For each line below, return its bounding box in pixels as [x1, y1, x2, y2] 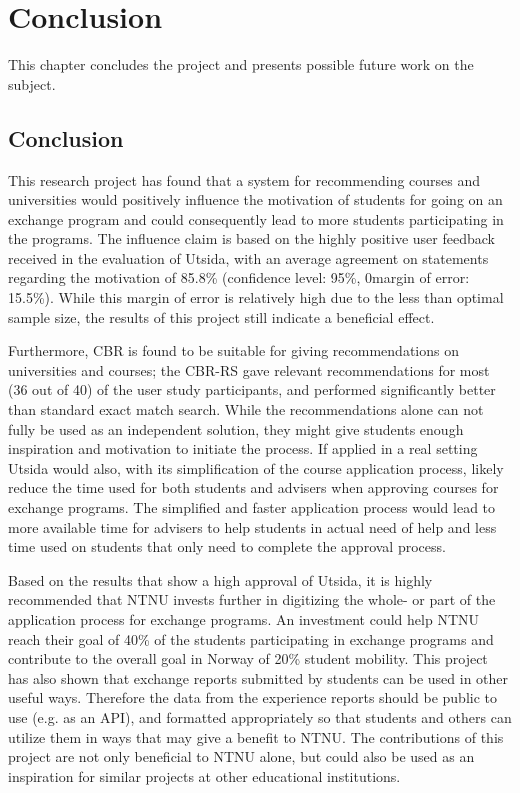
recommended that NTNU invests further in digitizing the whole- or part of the [8, 589, 496, 610]
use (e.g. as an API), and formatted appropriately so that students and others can [8, 706, 512, 727]
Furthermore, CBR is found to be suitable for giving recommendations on [8, 340, 459, 361]
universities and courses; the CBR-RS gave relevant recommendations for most [8, 359, 490, 380]
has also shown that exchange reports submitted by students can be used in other [8, 667, 509, 688]
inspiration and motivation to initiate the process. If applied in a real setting [8, 438, 478, 459]
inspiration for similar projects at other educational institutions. [8, 765, 401, 786]
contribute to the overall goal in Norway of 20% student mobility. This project [8, 648, 488, 669]
